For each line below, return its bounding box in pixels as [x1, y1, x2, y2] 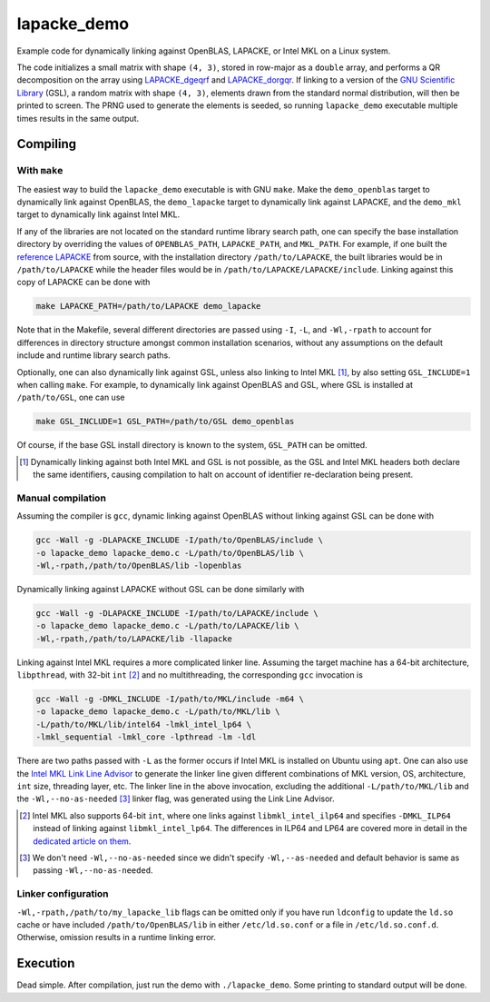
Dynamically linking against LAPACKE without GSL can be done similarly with [16, 583, 305, 594]
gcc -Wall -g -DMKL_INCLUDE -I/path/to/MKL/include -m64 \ [35, 694, 304, 704]
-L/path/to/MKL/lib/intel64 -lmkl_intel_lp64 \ [35, 719, 251, 729]
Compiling [16, 136, 77, 152]
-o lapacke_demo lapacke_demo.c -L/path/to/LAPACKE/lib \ [35, 620, 299, 631]
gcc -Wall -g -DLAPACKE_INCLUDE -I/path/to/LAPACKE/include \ [35, 608, 318, 618]
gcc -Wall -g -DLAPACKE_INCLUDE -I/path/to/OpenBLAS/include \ [35, 535, 324, 545]
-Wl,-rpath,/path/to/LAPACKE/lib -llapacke [35, 633, 233, 644]
